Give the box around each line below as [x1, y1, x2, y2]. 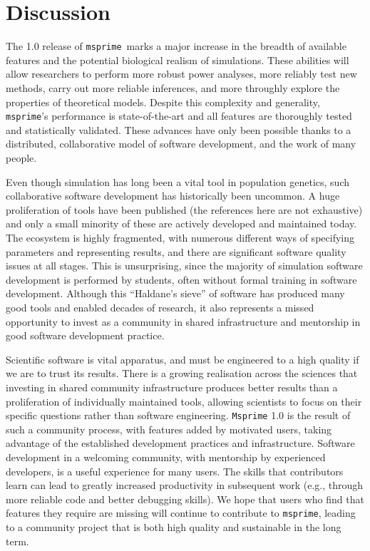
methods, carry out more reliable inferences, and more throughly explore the [6, 80, 340, 95]
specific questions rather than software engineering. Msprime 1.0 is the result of [6, 408, 351, 423]
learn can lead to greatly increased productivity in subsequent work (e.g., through [6, 478, 364, 493]
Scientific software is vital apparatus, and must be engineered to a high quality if [6, 351, 359, 366]
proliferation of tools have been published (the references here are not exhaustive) [6, 202, 363, 217]
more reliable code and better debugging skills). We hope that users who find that [6, 491, 364, 506]
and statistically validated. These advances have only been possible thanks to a [6, 122, 351, 137]
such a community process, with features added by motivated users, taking [6, 421, 332, 436]
